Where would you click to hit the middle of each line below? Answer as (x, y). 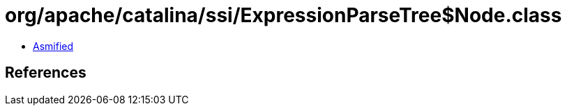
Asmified (53, 46)
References (46, 73)
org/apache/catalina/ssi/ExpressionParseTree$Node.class (283, 15)
